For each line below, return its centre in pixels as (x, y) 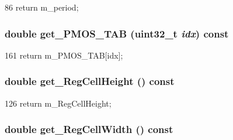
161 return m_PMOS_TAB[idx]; (64, 55)
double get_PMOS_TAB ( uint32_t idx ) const (117, 33)
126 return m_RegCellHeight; (58, 103)
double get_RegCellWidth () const (89, 129)
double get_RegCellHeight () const (90, 81)
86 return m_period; (42, 7)
